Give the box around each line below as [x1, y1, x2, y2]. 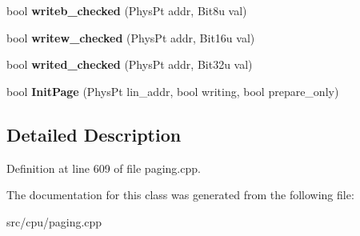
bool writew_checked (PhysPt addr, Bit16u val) [6, 29, 255, 46]
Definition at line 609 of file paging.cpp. [6, 159, 201, 176]
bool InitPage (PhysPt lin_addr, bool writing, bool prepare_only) [6, 82, 339, 99]
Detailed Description [6, 122, 182, 146]
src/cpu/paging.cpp [6, 213, 102, 230]
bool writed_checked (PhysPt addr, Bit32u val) [6, 56, 253, 73]
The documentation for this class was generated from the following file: [6, 186, 354, 203]
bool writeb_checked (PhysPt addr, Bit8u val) [6, 2, 247, 18]
